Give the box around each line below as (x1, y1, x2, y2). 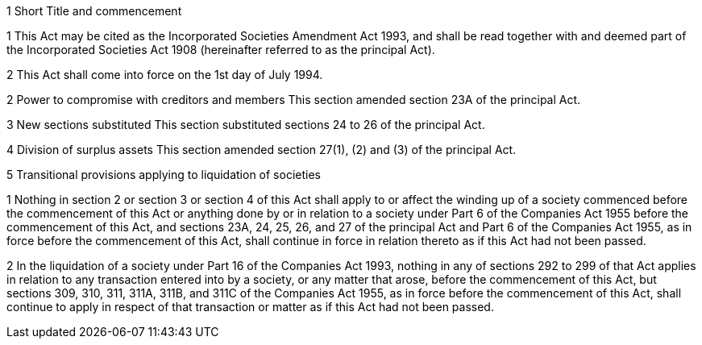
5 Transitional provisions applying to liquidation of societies (6, 168, 321, 181)
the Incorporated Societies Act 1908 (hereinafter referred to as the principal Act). (6, 43, 435, 56)
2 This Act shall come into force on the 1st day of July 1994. (6, 68, 323, 81)
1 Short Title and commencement (6, 4, 182, 18)
